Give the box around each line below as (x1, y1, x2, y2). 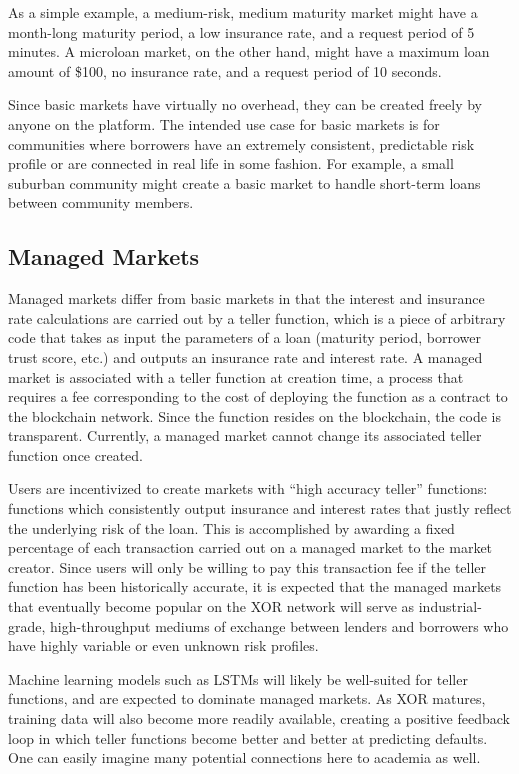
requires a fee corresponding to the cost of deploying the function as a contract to (8, 386, 508, 407)
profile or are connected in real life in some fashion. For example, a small (8, 153, 454, 174)
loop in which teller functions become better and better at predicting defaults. (8, 727, 488, 748)
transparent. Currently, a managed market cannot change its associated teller (8, 425, 482, 446)
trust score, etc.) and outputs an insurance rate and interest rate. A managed (8, 346, 483, 367)
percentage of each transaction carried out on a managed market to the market (8, 537, 493, 558)
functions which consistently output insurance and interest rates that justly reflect (8, 498, 512, 519)
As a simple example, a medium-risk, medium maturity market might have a (8, 2, 478, 22)
